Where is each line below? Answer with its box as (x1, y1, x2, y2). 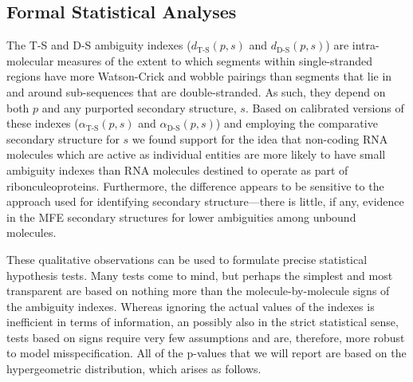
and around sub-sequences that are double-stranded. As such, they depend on (6, 83, 386, 100)
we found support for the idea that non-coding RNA (132, 130, 388, 147)
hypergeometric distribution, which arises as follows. (6, 360, 262, 377)
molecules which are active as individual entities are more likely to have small (6, 146, 386, 163)
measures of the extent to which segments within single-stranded (57, 52, 373, 69)
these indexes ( (6, 115, 79, 132)
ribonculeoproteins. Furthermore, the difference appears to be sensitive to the (6, 177, 384, 194)
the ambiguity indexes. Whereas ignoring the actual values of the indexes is (6, 297, 375, 314)
